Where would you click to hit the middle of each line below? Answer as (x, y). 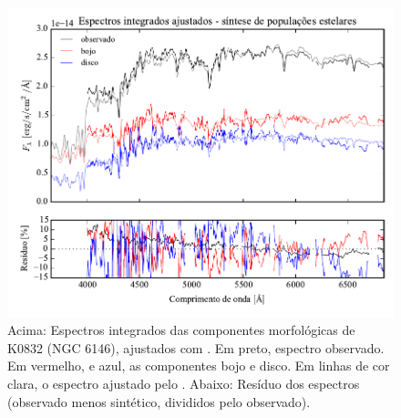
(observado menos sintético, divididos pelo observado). (159, 401)
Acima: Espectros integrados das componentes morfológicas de (181, 330)
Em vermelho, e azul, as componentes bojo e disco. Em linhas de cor (199, 366)
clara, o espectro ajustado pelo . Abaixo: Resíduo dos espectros (184, 384)
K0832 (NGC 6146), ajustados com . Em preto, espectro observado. (196, 347)
